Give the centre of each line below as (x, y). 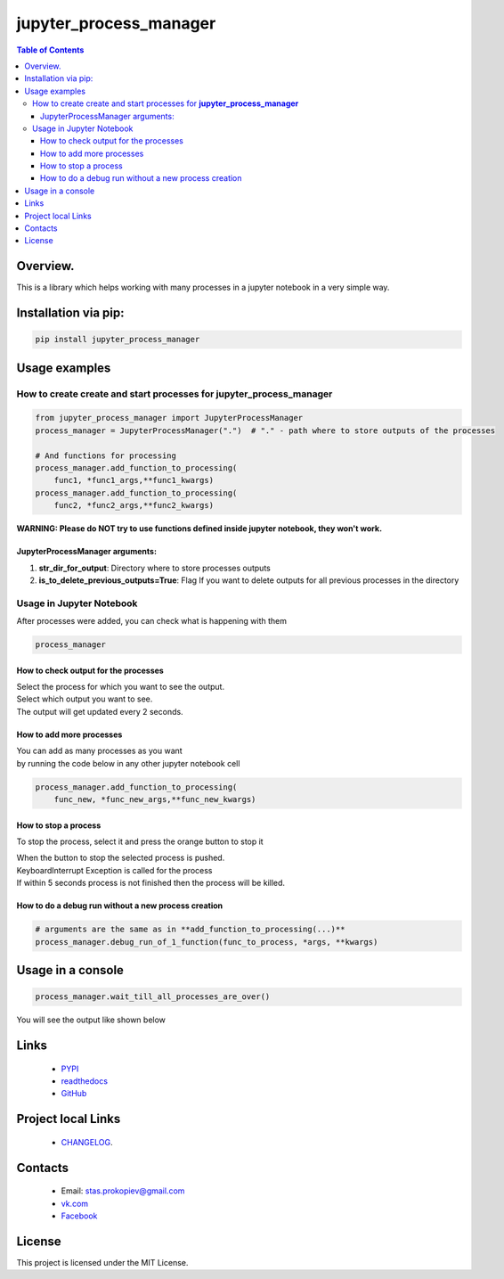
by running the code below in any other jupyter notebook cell (128, 763)
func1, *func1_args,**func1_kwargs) (134, 480)
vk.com (75, 1203)
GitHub (74, 1094)
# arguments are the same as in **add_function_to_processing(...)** (190, 930)
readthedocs (85, 1081)
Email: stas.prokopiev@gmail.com (123, 1191)
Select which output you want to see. (85, 699)
